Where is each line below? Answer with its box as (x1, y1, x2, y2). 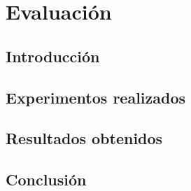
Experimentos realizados (6, 86, 186, 108)
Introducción (6, 45, 100, 66)
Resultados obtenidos (6, 127, 163, 149)
